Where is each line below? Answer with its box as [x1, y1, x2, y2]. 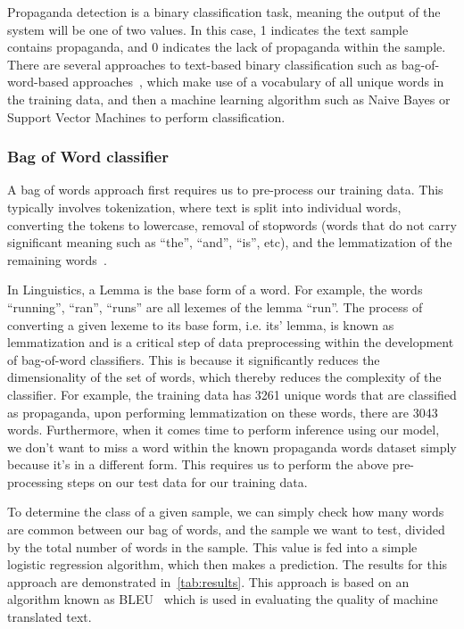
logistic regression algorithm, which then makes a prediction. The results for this [7, 555, 448, 574]
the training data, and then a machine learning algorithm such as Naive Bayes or [7, 89, 451, 108]
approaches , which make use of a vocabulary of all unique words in [72, 72, 444, 91]
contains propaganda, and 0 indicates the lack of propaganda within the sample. [7, 37, 446, 56]
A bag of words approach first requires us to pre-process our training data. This [7, 180, 443, 199]
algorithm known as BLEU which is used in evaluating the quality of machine [7, 590, 438, 608]
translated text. [7, 608, 92, 626]
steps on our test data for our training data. [67, 472, 308, 491]
